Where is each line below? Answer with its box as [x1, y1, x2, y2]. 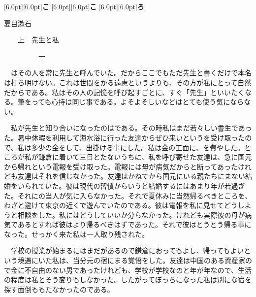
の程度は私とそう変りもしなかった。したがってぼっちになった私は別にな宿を [4, 274, 252, 285]
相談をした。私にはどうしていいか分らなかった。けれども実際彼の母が [17, 209, 245, 220]
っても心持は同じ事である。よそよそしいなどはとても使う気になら [31, 97, 244, 107]
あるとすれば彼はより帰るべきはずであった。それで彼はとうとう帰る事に [17, 219, 252, 230]
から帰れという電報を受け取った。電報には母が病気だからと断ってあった [4, 161, 238, 171]
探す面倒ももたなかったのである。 [4, 284, 114, 294]
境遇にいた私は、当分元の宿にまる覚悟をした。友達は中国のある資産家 [17, 255, 245, 265]
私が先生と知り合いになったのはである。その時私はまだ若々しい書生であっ [10, 123, 252, 133]
